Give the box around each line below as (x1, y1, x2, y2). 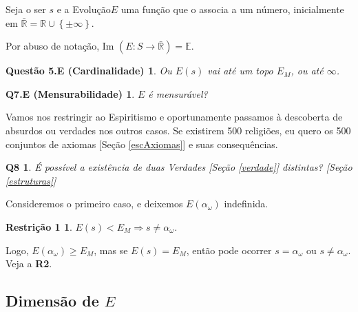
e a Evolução (56, 2, 111, 16)
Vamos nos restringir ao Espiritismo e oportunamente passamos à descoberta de (6, 110, 343, 124)
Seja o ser (6, 2, 46, 16)
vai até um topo (207, 63, 273, 78)
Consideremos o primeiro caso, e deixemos (6, 196, 183, 211)
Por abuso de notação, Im (6, 39, 114, 53)
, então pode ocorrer (186, 242, 272, 257)
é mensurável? (148, 86, 208, 101)
